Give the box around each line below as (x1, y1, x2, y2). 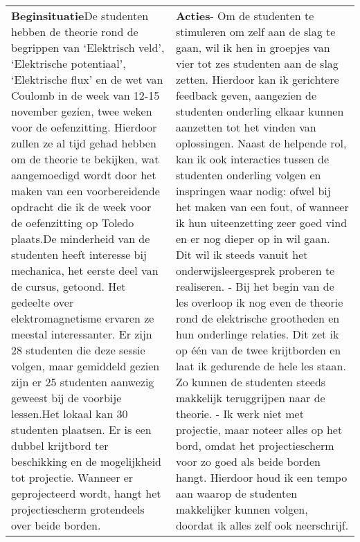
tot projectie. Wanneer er (11, 469, 134, 485)
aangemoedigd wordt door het (11, 167, 156, 183)
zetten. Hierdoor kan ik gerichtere (175, 71, 339, 87)
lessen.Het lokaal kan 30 (11, 406, 128, 422)
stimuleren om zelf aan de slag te (175, 24, 336, 39)
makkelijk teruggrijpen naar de (175, 390, 325, 406)
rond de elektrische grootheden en (175, 310, 340, 326)
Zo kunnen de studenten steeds (175, 374, 326, 390)
